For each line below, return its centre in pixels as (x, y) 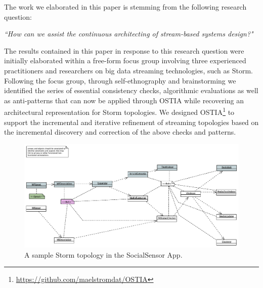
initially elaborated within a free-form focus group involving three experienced (125, 60)
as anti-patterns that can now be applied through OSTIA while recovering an (124, 100)
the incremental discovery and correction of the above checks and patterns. (120, 132)
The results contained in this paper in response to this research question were (124, 50)
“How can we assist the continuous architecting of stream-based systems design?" (129, 34)
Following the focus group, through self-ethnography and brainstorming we (120, 80)
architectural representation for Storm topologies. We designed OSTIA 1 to (119, 111)
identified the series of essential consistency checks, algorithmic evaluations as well (131, 90)
